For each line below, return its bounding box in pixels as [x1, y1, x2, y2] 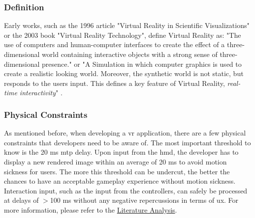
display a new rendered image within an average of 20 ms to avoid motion [4, 156, 227, 166]
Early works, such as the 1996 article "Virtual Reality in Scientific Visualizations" [4, 20, 250, 30]
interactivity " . [19, 87, 63, 98]
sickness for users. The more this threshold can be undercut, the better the [4, 166, 230, 176]
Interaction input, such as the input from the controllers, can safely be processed [4, 185, 248, 195]
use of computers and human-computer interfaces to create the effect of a [4, 39, 225, 50]
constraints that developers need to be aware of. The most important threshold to [4, 137, 251, 147]
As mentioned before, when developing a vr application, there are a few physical [4, 128, 246, 138]
